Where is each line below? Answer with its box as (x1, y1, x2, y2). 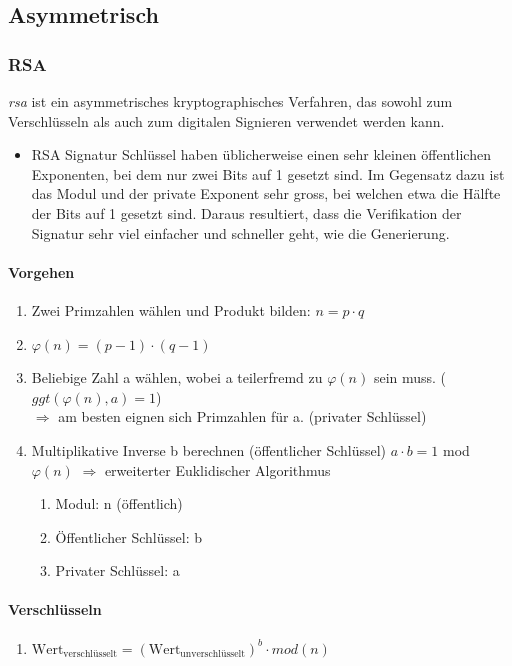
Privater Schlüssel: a (55, 560, 180, 581)
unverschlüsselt (180, 649, 246, 660)
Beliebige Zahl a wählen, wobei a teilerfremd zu (31, 367, 323, 388)
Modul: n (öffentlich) (55, 493, 183, 514)
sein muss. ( (373, 367, 447, 388)
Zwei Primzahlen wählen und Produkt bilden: (31, 299, 311, 320)
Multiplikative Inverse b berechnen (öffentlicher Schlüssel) (31, 439, 387, 460)
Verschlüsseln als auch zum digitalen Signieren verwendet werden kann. (8, 110, 445, 131)
